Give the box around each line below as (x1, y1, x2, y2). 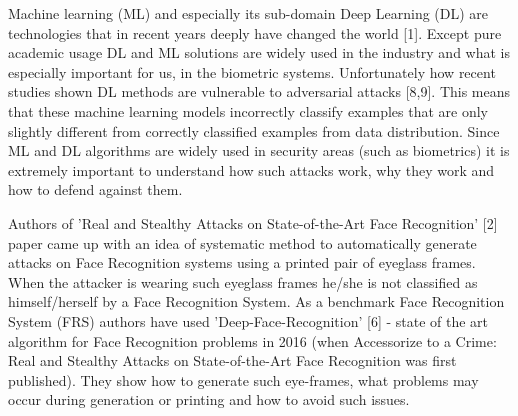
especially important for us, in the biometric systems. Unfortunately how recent (8, 61, 496, 82)
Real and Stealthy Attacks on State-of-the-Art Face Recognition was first (8, 350, 457, 371)
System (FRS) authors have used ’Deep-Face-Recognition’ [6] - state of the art (8, 310, 489, 331)
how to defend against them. (8, 179, 183, 200)
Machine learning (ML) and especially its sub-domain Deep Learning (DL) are (8, 3, 489, 23)
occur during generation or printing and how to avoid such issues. (8, 389, 410, 410)
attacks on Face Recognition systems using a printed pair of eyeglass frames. (8, 252, 476, 273)
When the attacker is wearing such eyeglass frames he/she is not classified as (8, 271, 478, 292)
